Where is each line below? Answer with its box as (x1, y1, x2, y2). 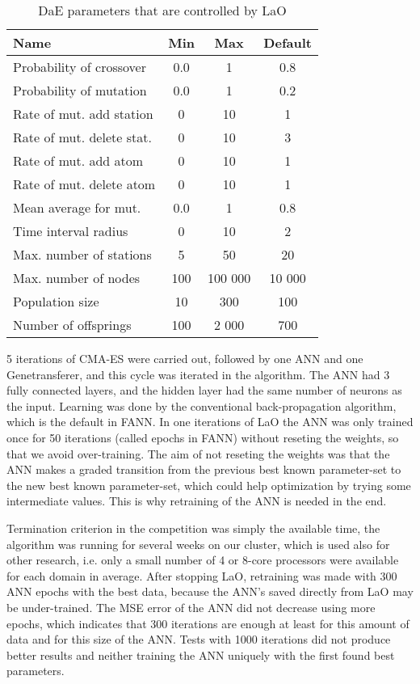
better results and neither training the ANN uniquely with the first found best (6, 646, 395, 663)
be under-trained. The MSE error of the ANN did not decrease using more (6, 598, 376, 615)
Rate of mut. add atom (13, 151, 144, 170)
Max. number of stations (13, 245, 152, 264)
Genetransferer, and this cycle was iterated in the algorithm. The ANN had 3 (6, 365, 390, 382)
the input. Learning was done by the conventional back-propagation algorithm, (6, 397, 397, 414)
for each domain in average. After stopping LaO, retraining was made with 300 (6, 567, 397, 584)
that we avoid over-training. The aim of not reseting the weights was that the (6, 445, 390, 462)
